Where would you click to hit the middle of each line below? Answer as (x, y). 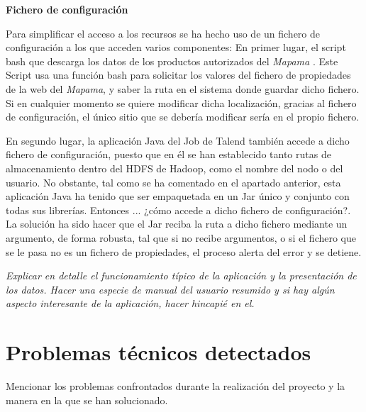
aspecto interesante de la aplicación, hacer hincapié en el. (130, 303)
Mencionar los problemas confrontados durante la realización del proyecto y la (176, 386)
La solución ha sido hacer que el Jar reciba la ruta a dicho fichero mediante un (177, 224)
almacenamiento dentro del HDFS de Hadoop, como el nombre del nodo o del (174, 168)
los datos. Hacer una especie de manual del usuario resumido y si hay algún (170, 289)
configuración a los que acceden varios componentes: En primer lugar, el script (176, 47)
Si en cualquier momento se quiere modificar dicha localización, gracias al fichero (181, 102)
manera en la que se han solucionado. (87, 400)
